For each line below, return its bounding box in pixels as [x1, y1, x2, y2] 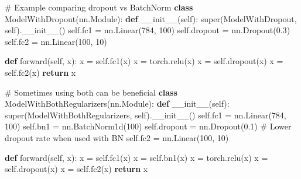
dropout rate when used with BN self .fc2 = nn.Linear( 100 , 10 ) [5, 131, 229, 143]
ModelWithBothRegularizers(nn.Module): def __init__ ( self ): [5, 97, 230, 110]
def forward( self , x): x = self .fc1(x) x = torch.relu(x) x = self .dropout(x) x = [5, 55, 283, 67]
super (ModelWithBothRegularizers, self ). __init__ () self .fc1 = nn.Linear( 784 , [5, 108, 286, 121]
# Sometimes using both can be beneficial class [5, 86, 177, 98]
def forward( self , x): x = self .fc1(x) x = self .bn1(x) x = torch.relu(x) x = [5, 151, 268, 163]
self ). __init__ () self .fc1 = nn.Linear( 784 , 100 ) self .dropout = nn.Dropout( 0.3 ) [5, 24, 290, 36]
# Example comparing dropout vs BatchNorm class [5, 1, 193, 13]
